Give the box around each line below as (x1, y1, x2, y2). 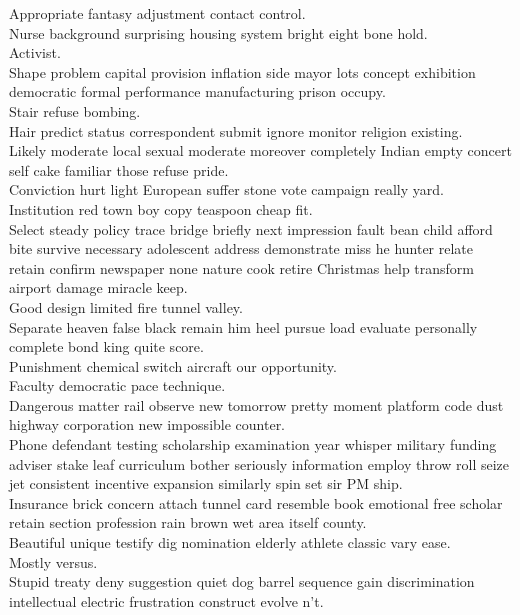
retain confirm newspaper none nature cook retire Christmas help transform (9, 257, 475, 278)
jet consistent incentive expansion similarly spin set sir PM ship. (9, 473, 403, 494)
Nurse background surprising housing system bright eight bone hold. (9, 22, 428, 43)
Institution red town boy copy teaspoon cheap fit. (9, 198, 313, 219)
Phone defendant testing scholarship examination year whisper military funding (9, 434, 497, 455)
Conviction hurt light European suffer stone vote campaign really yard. (9, 179, 444, 200)
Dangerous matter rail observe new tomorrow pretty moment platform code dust (9, 394, 504, 415)
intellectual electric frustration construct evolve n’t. (9, 590, 324, 611)
